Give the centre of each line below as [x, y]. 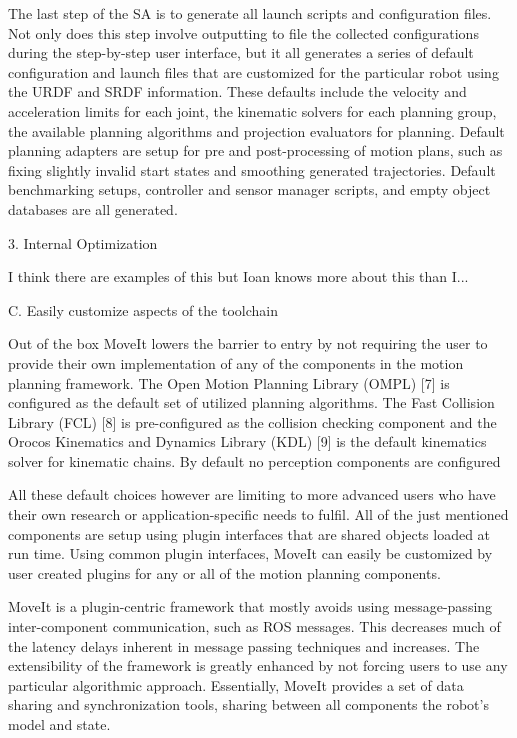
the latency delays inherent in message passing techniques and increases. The [244, 645]
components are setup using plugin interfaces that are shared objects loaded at [249, 533]
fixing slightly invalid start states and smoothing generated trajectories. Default [252, 169]
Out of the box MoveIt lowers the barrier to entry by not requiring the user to [248, 343]
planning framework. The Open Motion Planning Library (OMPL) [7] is [229, 382]
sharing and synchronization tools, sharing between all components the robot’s [248, 704]
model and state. [59, 724]
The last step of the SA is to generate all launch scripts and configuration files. [250, 13]
